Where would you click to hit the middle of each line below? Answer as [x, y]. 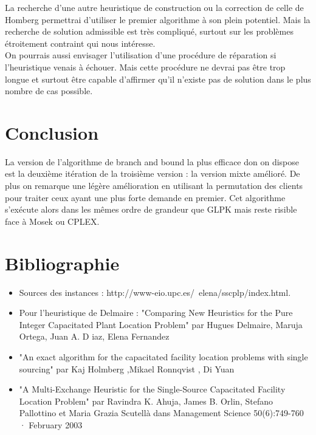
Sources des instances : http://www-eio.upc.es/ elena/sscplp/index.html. [155, 292]
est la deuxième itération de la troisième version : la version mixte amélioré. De [153, 173]
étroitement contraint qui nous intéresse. [80, 43]
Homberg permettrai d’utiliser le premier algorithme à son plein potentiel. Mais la [158, 19]
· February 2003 [51, 424]
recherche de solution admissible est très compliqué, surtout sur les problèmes [149, 31]
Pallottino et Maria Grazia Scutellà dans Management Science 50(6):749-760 [161, 413]
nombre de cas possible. [49, 91]
